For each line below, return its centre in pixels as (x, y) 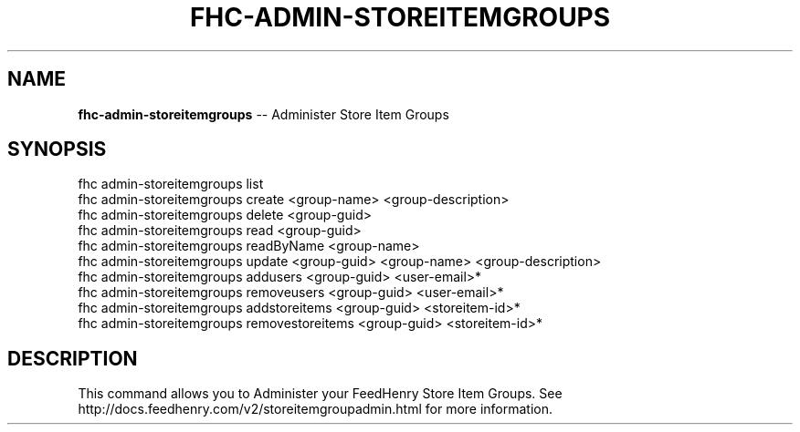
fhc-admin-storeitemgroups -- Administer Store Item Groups (263, 114)
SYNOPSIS (57, 149)
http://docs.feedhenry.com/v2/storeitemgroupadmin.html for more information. (316, 409)
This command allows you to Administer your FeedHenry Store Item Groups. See (320, 394)
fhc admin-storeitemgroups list (171, 184)
